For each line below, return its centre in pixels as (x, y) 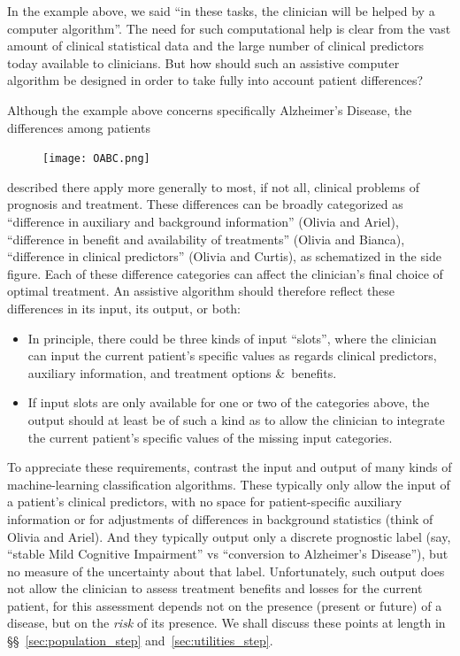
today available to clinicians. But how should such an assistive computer (203, 62)
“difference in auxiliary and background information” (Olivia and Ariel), (203, 221)
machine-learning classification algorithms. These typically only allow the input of (229, 484)
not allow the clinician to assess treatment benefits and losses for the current (215, 588)
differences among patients (79, 127)
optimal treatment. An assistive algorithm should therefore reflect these (201, 291)
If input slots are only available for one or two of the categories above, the (229, 402)
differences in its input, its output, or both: (124, 308)
